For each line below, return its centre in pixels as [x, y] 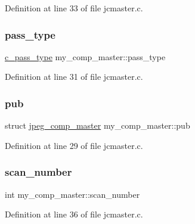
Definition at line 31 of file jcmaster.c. [74, 77]
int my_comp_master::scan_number [72, 194]
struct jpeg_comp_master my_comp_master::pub [97, 125]
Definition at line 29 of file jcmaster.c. [74, 145]
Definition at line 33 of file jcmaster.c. [74, 8]
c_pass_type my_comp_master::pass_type [85, 56]
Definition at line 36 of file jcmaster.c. [74, 214]
